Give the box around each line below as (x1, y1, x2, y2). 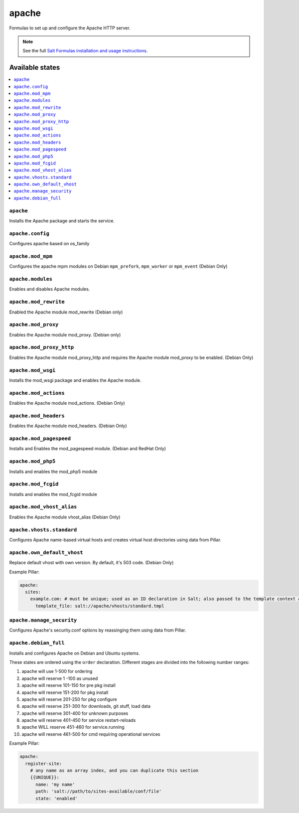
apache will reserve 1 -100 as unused (21, 675, 98, 681)
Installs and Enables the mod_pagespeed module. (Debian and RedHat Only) (9, 446, 166, 452)
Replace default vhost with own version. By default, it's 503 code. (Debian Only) (9, 560, 174, 566)
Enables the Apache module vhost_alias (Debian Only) (9, 514, 121, 520)
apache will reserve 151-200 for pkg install (21, 689, 109, 695)
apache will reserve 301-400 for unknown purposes (21, 710, 129, 716)
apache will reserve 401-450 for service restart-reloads (21, 717, 136, 723)
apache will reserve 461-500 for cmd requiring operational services (21, 731, 160, 737)
